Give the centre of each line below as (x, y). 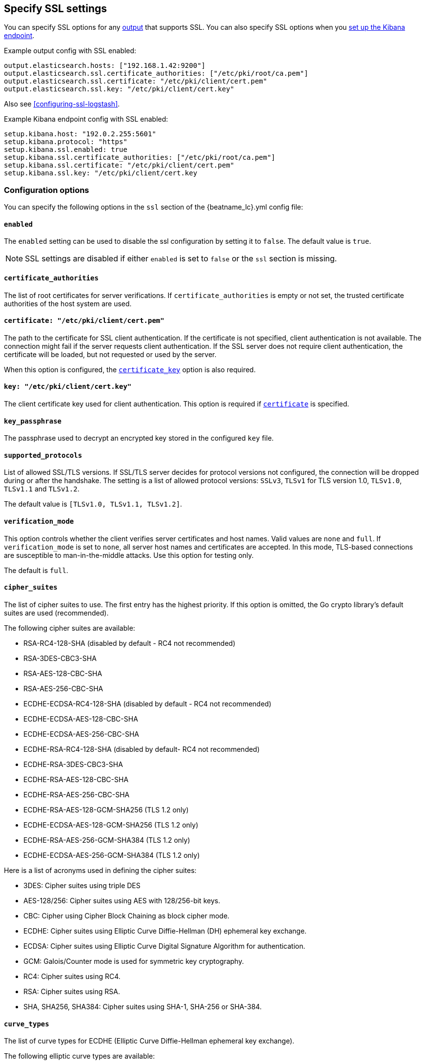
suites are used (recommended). (56, 613)
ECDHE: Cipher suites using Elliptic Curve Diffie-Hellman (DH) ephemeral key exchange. (165, 931)
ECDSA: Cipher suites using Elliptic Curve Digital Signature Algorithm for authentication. (164, 946)
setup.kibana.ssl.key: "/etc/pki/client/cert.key (101, 173)
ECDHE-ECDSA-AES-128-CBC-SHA (81, 719)
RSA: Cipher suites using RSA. (72, 991)
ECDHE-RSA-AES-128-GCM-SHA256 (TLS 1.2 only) (106, 809)
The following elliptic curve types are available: (80, 1056)
